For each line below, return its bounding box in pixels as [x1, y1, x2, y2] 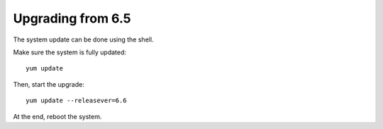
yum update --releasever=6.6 [26, 97, 127, 105]
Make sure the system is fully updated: [13, 48, 127, 56]
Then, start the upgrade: [13, 80, 84, 88]
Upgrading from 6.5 [13, 11, 131, 26]
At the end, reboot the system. [13, 112, 102, 121]
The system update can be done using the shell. [13, 35, 154, 44]
